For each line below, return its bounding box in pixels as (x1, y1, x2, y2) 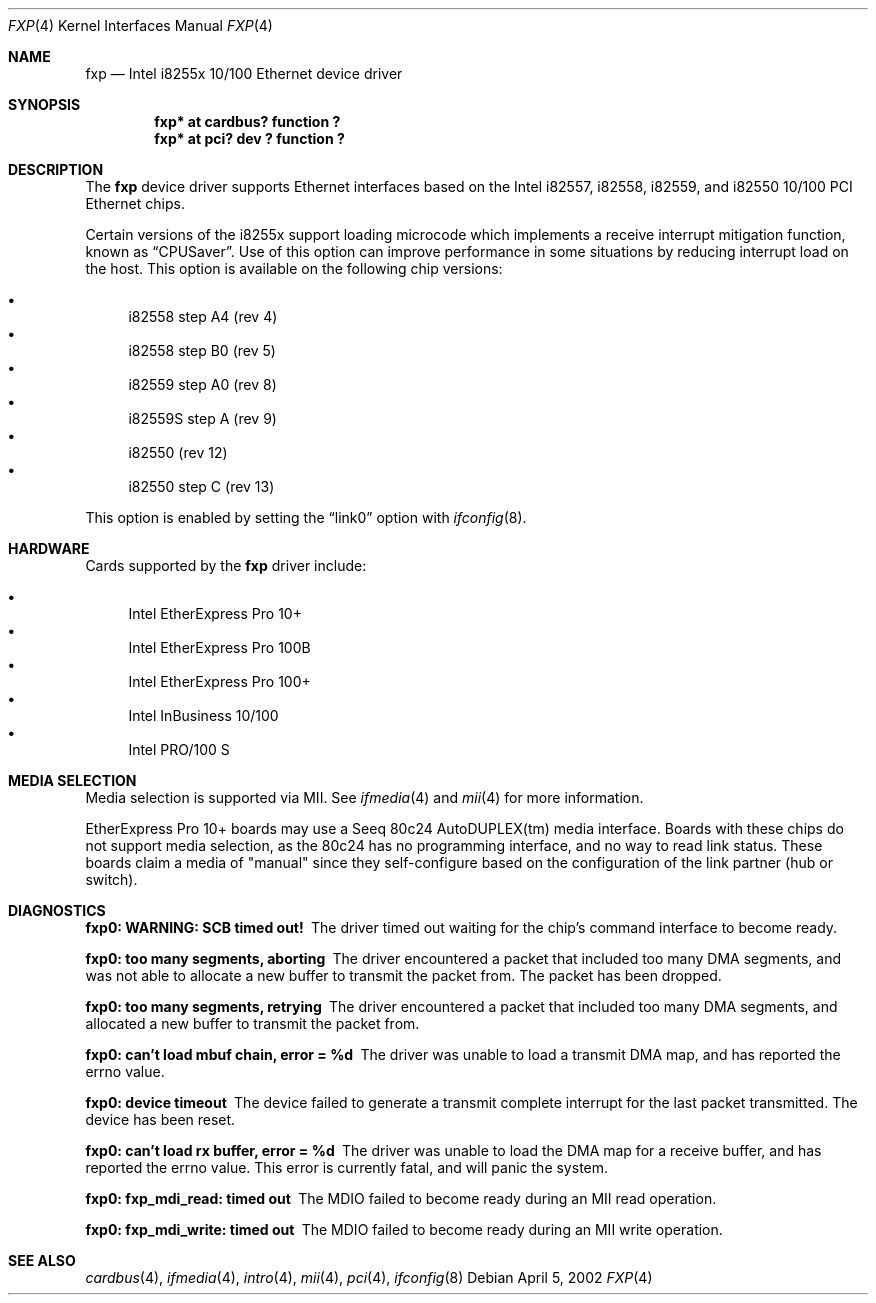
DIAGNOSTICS (8, 902, 106, 919)
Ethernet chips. (85, 195, 185, 212)
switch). (85, 871, 138, 888)
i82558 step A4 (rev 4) (128, 308, 278, 325)
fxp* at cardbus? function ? (154, 113, 341, 130)
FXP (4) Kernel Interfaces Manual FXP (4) (8, 17, 273, 34)
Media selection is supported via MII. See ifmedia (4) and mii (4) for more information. (85, 789, 644, 806)
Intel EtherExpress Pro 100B (128, 639, 311, 656)
